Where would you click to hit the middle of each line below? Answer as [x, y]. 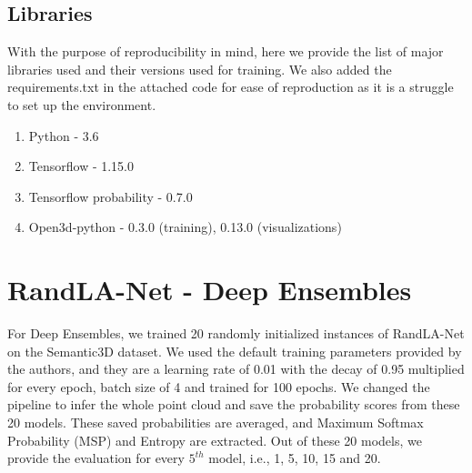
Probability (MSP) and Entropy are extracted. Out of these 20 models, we [215, 440]
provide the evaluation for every [96, 458]
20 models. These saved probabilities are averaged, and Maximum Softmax [216, 423]
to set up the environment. [82, 104]
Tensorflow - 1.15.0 [81, 166]
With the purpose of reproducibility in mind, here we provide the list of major [226, 51]
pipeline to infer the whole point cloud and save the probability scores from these [234, 404]
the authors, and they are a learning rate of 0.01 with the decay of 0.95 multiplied [236, 369]
